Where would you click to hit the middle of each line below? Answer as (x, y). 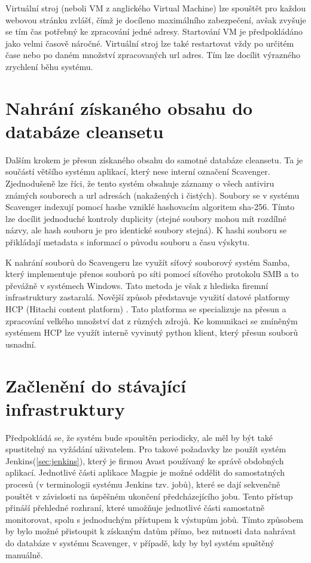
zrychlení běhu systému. (49, 66)
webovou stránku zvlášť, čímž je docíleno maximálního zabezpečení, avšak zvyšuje (156, 19)
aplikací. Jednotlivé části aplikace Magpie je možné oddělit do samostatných (145, 472)
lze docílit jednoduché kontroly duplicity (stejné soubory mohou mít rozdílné (146, 218)
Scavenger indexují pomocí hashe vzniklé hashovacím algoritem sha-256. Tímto (150, 207)
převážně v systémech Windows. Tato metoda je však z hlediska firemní (137, 285)
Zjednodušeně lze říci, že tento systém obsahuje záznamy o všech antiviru (140, 183)
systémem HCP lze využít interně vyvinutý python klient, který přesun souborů (152, 332)
